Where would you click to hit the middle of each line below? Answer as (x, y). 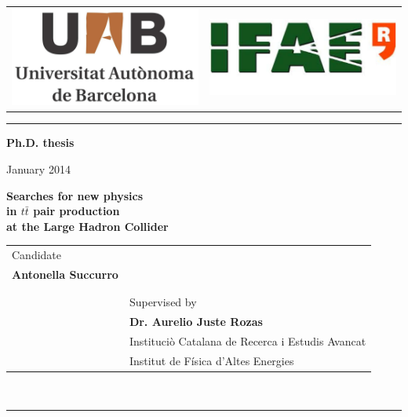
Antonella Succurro (65, 274)
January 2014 (38, 169)
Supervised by (163, 302)
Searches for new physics (75, 195)
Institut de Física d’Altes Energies (211, 360)
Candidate (37, 255)
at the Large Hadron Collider (87, 226)
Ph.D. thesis (40, 143)
